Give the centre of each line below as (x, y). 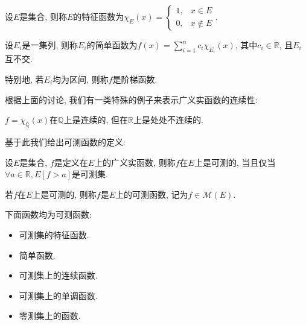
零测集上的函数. (50, 316)
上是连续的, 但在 (96, 120)
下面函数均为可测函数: (48, 214)
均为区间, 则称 (81, 79)
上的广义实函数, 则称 (135, 162)
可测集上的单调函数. (58, 295)
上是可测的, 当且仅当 (235, 162)
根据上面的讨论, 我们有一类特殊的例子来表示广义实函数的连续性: (131, 99)
